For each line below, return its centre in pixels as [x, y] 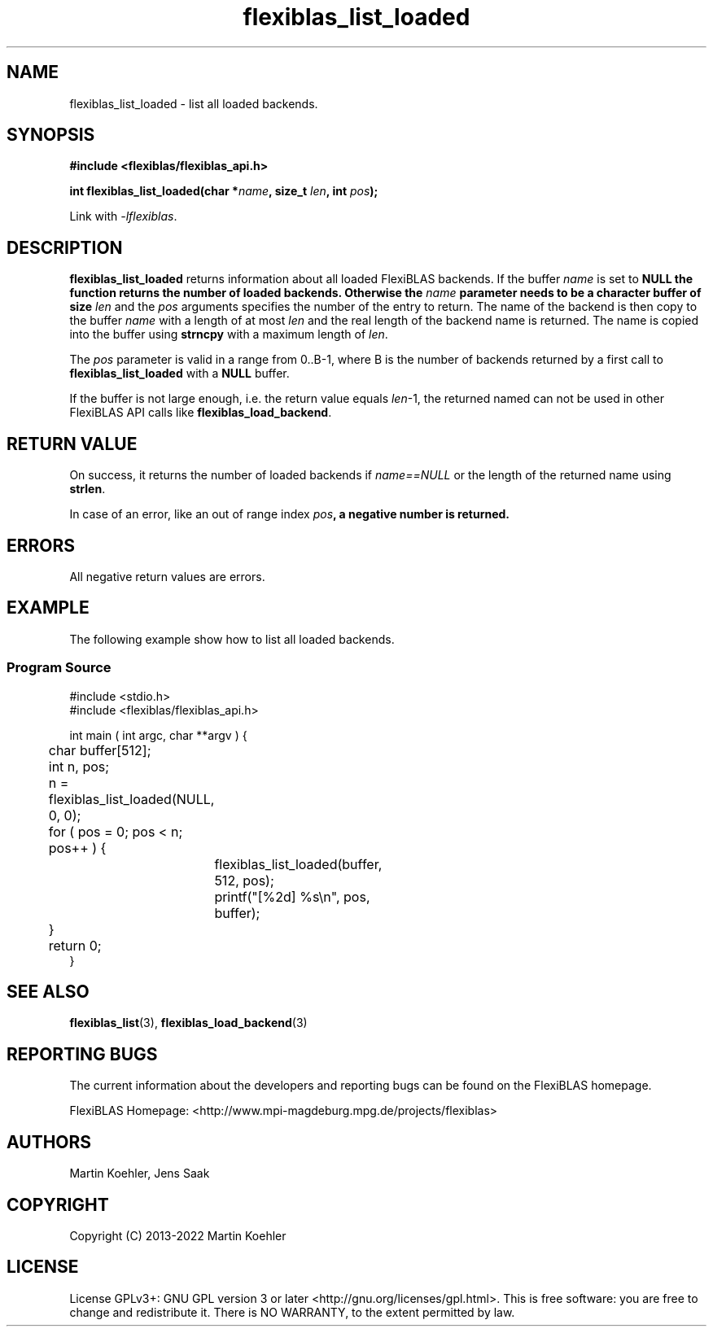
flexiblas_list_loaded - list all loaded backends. [194, 103]
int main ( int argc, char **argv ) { [158, 735]
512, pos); [244, 880]
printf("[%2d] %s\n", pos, [292, 896]
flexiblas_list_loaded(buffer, [298, 864]
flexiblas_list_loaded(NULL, [131, 799]
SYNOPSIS [51, 135]
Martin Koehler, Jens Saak [140, 1173]
